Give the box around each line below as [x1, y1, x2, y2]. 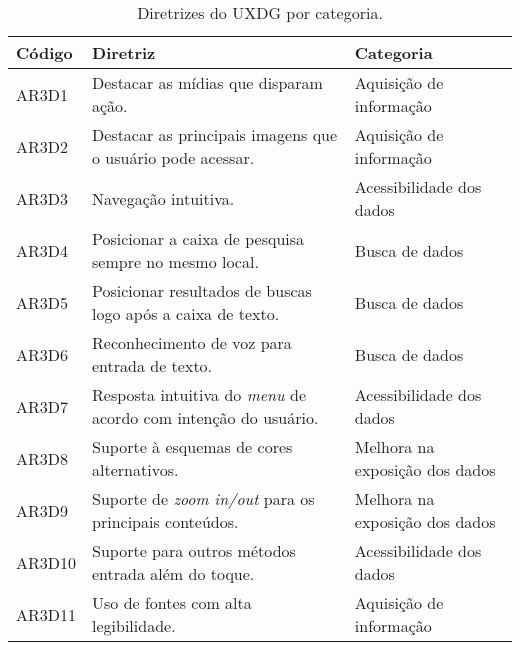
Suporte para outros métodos [92, 539, 296, 562]
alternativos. [92, 458, 179, 481]
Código [16, 41, 73, 64]
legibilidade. [92, 614, 176, 637]
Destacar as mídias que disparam [92, 71, 323, 94]
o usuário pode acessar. [92, 146, 255, 169]
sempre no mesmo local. [92, 250, 259, 273]
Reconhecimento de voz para [92, 331, 292, 354]
